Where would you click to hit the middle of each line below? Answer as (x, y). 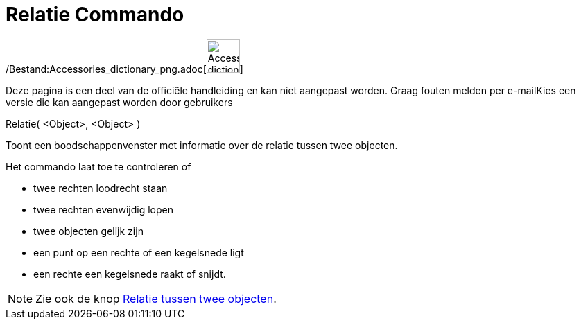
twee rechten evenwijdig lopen (103, 209)
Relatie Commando (95, 15)
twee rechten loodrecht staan (101, 188)
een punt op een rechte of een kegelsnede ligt (139, 252)
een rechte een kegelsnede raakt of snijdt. (130, 274)
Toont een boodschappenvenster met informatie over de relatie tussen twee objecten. (202, 145)
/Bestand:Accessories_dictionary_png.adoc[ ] (124, 69)
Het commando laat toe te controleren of (98, 166)
